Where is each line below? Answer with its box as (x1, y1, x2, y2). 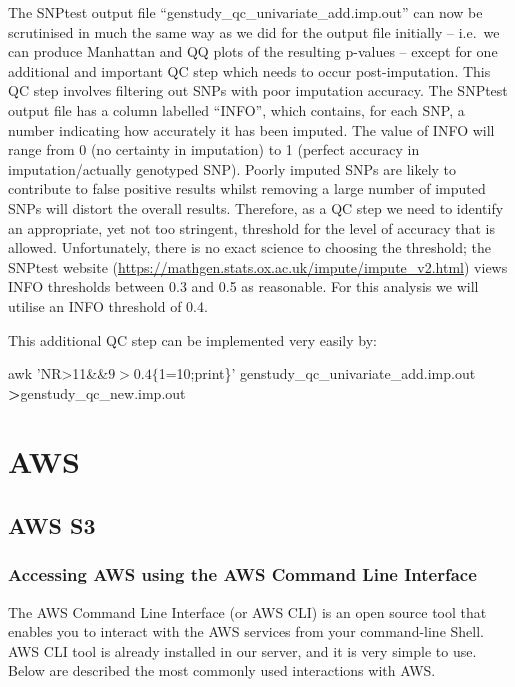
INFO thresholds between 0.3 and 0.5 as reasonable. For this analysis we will (8, 276, 479, 297)
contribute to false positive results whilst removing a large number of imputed (8, 178, 486, 199)
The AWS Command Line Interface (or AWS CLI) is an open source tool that (8, 601, 487, 622)
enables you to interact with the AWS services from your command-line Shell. (8, 621, 484, 642)
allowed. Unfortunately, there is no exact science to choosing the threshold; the (8, 237, 492, 258)
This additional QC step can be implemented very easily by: (8, 329, 377, 350)
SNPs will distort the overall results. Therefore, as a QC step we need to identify (8, 197, 504, 218)
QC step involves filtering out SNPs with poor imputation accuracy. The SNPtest (8, 80, 508, 101)
